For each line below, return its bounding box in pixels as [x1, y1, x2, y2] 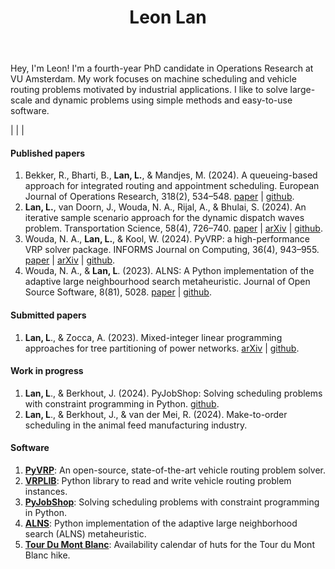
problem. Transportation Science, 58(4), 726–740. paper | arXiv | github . [24, 222, 323, 235]
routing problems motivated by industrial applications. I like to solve [10, 84, 288, 96]
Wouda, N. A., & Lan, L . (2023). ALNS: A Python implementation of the [24, 265, 315, 277]
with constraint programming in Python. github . [24, 397, 220, 410]
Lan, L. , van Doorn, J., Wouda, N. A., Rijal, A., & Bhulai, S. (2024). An [24, 201, 307, 213]
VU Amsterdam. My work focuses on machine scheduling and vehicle [10, 73, 297, 85]
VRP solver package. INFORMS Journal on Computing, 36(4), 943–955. [24, 244, 320, 256]
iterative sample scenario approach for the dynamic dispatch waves [24, 212, 305, 224]
